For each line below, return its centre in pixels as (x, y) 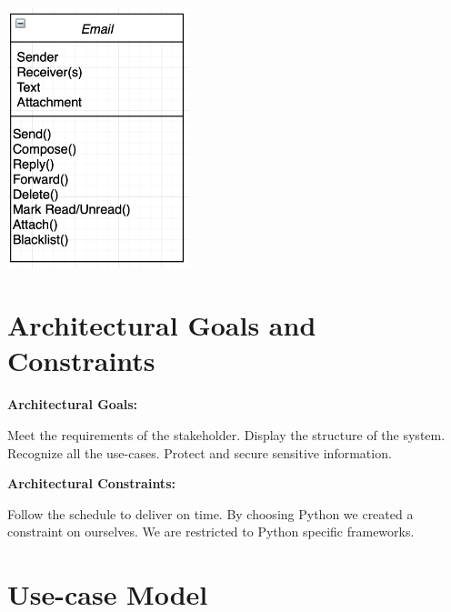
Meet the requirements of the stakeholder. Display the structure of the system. (226, 434)
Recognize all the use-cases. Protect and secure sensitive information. (200, 452)
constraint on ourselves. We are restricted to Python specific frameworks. (211, 532)
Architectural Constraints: (91, 483)
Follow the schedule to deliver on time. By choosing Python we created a (210, 513)
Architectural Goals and (162, 325)
